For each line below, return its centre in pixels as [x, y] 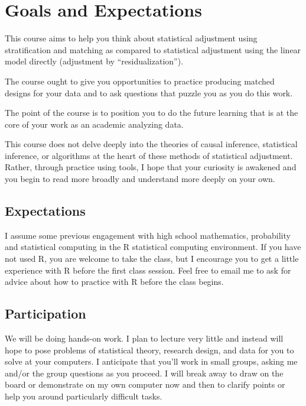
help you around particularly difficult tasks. [84, 396]
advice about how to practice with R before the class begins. [114, 282]
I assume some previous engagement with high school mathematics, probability [148, 235]
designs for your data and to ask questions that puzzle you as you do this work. [149, 92]
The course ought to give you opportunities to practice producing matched [140, 81]
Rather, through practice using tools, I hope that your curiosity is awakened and [151, 167]
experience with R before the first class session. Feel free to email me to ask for [148, 270]
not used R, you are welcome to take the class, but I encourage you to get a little [152, 259]
